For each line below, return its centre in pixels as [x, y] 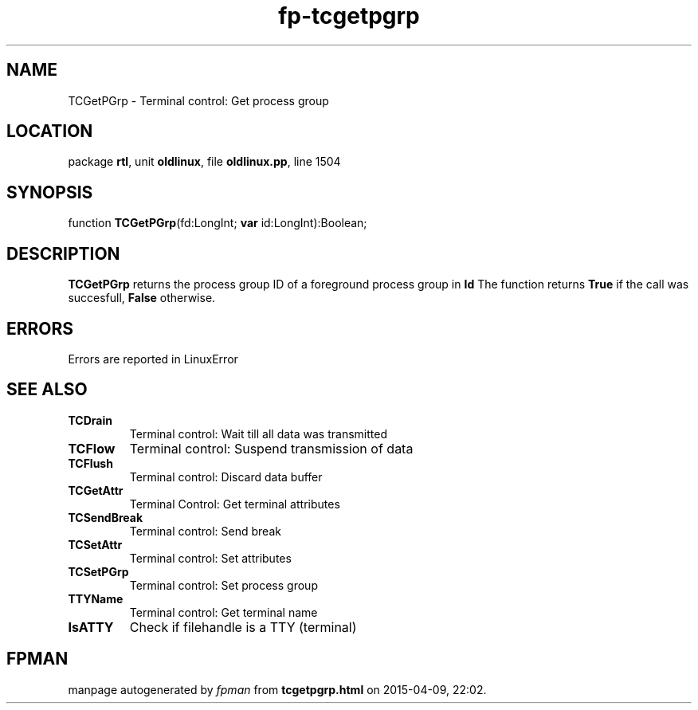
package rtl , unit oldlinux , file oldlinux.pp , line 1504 [204, 162]
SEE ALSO [47, 390]
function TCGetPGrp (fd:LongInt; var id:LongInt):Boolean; [218, 223]
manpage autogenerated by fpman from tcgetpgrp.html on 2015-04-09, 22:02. [277, 689]
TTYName [96, 598]
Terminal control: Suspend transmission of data [271, 448]
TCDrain [90, 420]
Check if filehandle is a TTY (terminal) [243, 627]
